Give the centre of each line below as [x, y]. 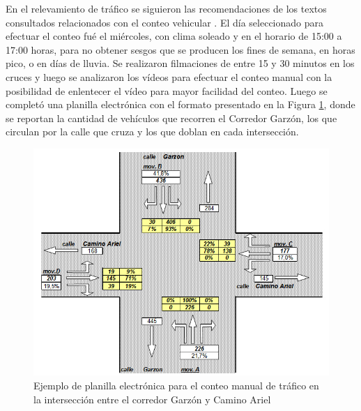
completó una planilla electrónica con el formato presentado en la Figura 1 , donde [180, 104]
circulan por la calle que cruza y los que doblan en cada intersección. [152, 132]
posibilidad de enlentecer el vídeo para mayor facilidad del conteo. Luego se [167, 90]
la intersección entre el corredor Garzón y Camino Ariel [152, 399]
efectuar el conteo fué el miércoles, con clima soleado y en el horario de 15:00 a [174, 36]
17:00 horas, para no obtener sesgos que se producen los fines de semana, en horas [180, 49]
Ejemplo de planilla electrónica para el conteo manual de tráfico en [176, 385]
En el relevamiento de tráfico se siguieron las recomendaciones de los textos [166, 8]
